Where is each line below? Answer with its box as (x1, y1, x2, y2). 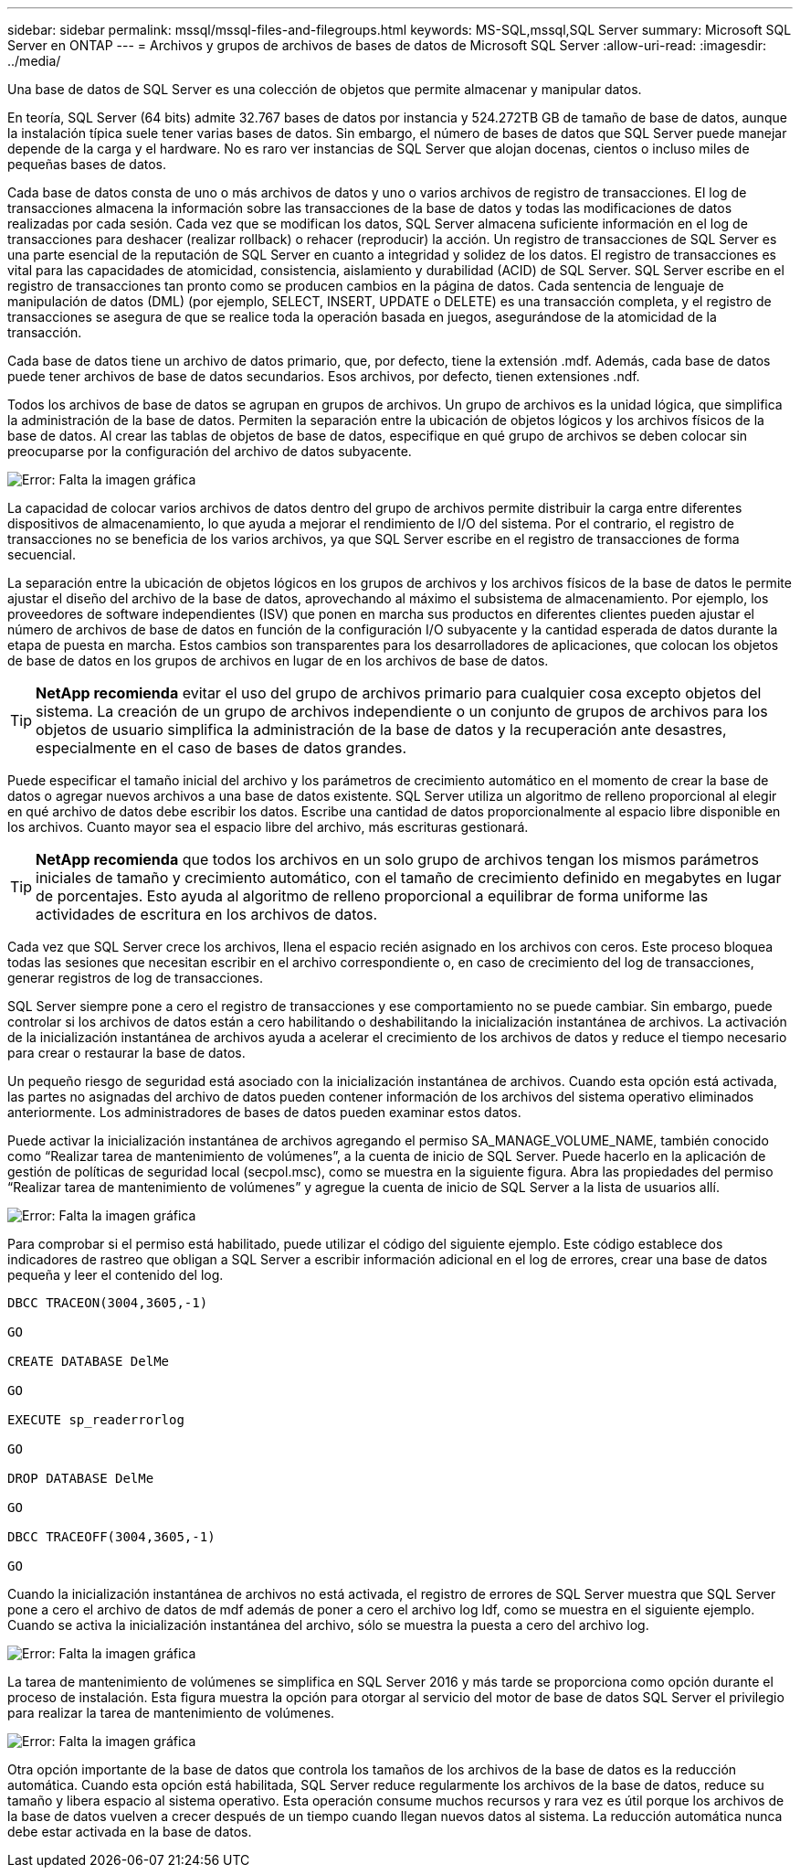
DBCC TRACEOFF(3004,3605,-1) (7, 1529, 216, 1544)
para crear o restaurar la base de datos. (7, 1045, 246, 1060)
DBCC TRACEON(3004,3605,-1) (7, 1295, 208, 1310)
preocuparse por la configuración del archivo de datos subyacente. (7, 443, 412, 459)
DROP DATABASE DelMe (7, 1471, 154, 1486)
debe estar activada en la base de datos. (7, 1824, 252, 1839)
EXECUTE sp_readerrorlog (7, 1412, 184, 1427)
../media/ (7, 53, 61, 69)
